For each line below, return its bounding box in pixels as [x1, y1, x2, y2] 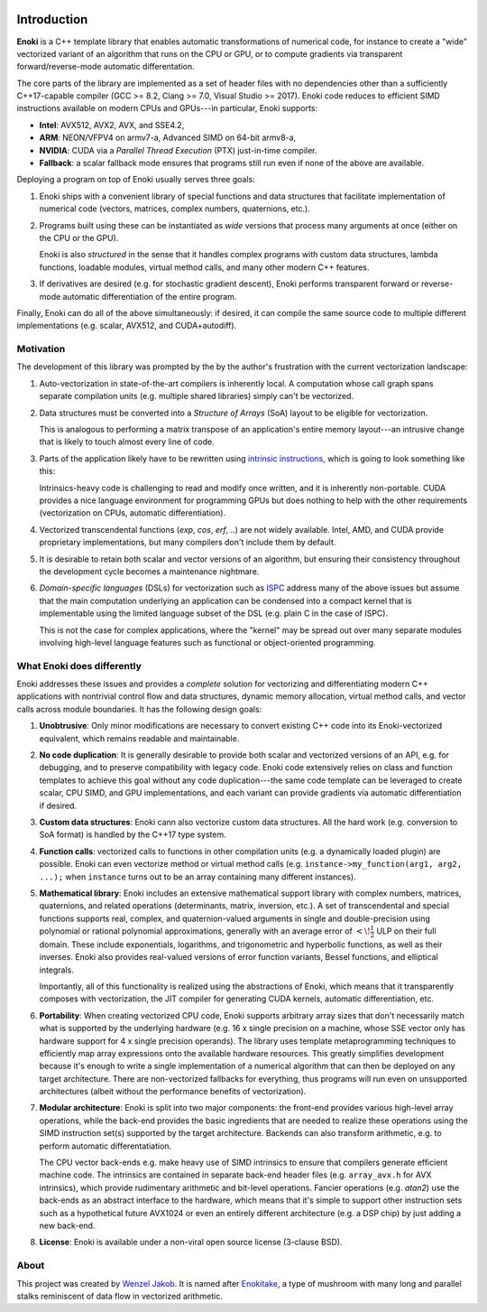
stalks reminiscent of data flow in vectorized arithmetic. [16, 1290, 223, 1301]
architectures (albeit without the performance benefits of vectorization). [39, 1086, 307, 1097]
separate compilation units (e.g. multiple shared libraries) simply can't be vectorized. [39, 391, 354, 402]
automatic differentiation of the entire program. [62, 291, 237, 302]
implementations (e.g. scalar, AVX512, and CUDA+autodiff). [16, 321, 237, 331]
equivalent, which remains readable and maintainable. [39, 732, 240, 744]
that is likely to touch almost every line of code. [39, 436, 216, 447]
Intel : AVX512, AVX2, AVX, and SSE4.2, [39, 119, 185, 130]
